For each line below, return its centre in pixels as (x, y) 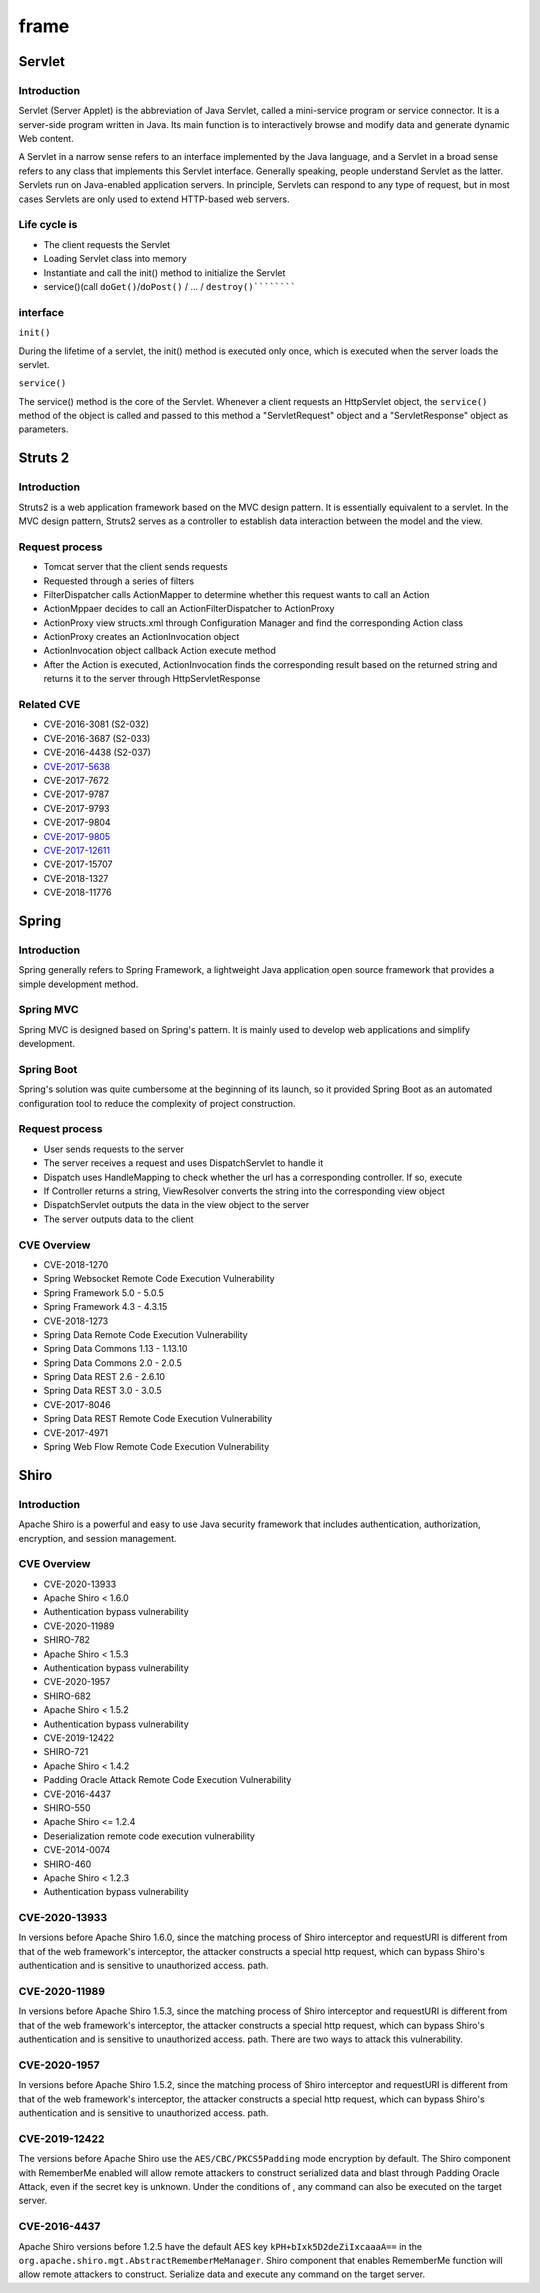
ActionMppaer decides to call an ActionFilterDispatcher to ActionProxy (189, 609)
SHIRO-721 (66, 1752)
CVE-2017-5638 (76, 766)
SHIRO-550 (67, 1807)
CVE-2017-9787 (76, 794)
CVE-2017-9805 (77, 836)
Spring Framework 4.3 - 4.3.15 (105, 1307)
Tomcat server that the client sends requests (136, 567)
